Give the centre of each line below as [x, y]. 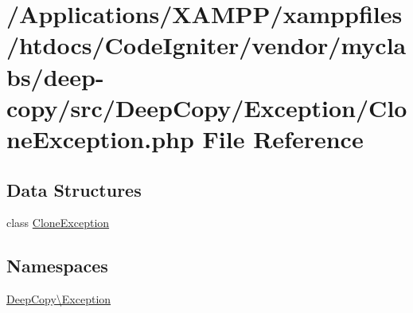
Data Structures [74, 189]
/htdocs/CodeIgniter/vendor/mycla [206, 45]
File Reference [283, 138]
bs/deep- [55, 76]
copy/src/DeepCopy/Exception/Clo [207, 107]
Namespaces [57, 266]
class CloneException [58, 223]
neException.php [100, 138]
